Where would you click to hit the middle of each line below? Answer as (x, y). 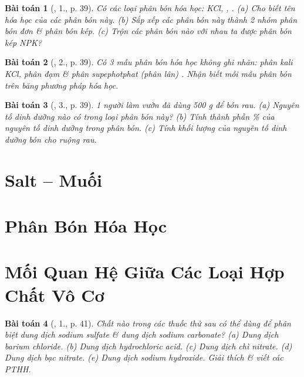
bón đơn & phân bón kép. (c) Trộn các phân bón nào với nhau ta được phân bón (148, 31)
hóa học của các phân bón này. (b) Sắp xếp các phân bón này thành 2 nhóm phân (151, 19)
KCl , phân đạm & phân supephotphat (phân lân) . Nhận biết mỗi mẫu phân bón (148, 73)
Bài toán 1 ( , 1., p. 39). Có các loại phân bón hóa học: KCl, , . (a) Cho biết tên (150, 8)
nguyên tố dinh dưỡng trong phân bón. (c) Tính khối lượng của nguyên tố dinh (146, 128)
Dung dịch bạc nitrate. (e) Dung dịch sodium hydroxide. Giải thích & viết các (144, 357)
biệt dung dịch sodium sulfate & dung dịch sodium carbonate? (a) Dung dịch (142, 334)
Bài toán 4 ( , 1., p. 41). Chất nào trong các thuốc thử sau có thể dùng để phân (148, 323)
